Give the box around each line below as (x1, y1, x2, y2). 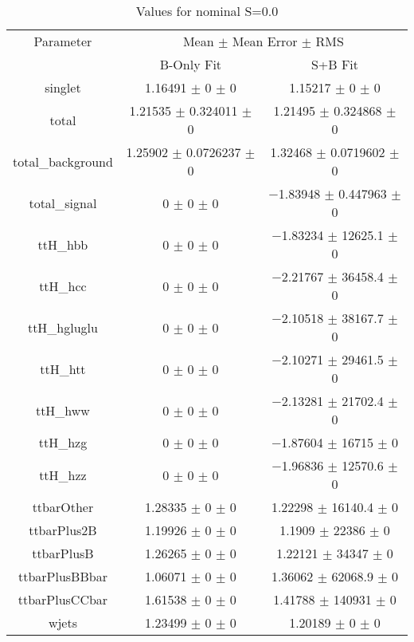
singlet (45, 78, 81, 96)
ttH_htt (40, 359, 86, 378)
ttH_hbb (37, 234, 88, 254)
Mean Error (232, 32, 298, 50)
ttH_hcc (39, 276, 87, 295)
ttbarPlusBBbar (18, 567, 107, 585)
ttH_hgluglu (27, 317, 98, 337)
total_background (13, 152, 113, 171)
